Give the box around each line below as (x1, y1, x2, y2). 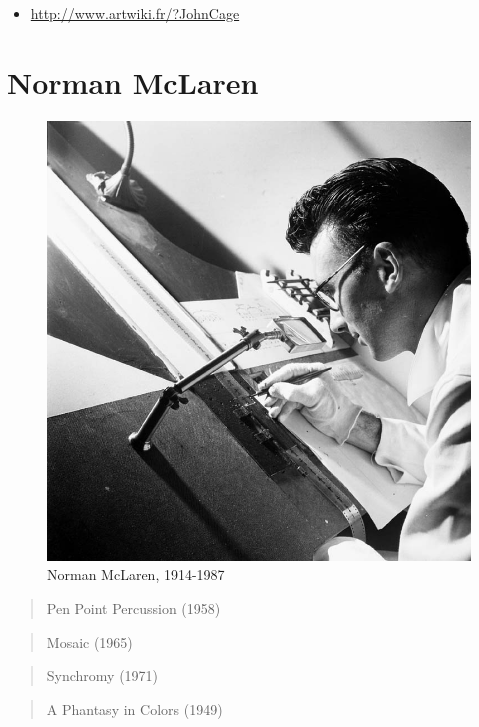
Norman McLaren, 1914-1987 (47, 564, 225, 585)
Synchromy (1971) (46, 665, 159, 686)
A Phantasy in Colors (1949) (46, 698, 223, 719)
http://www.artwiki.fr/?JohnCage (30, 3, 240, 23)
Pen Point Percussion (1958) (46, 598, 221, 619)
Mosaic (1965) (46, 631, 133, 652)
